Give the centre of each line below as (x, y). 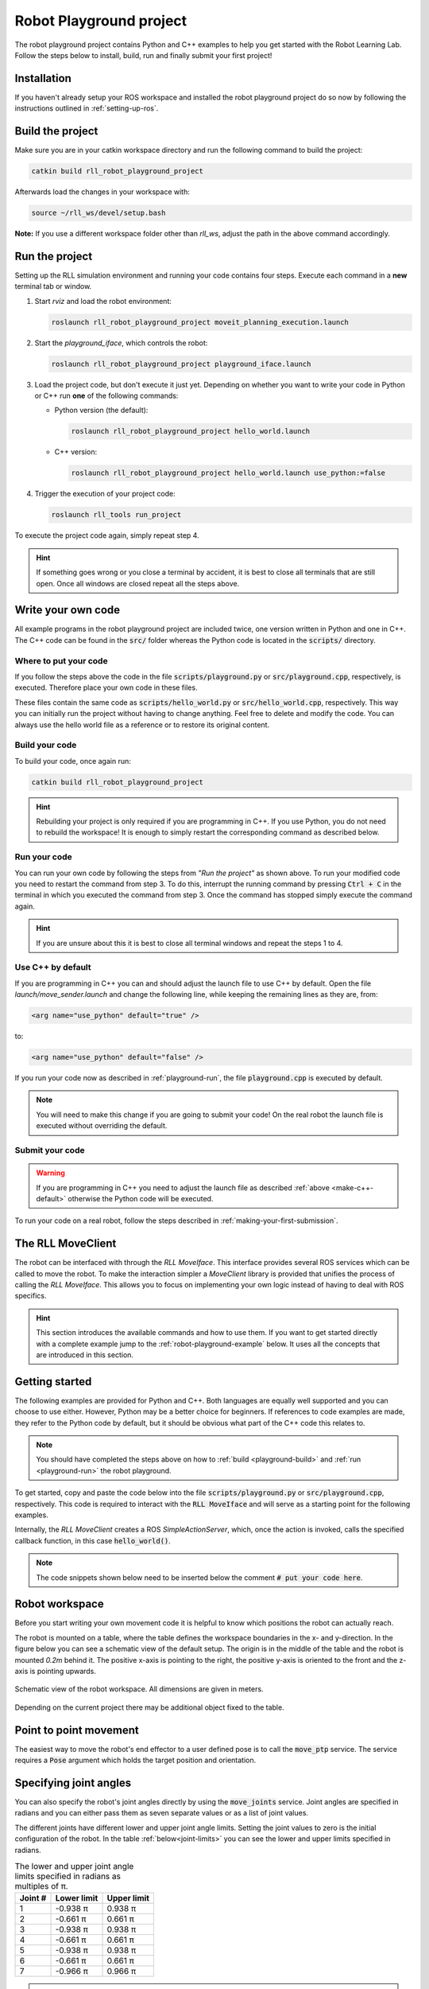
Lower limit (77, 1898)
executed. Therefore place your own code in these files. (106, 687)
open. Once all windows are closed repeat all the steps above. (138, 583)
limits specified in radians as (68, 1876)
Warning (50, 1173)
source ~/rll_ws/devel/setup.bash (99, 213)
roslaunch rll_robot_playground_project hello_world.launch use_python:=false (228, 473)
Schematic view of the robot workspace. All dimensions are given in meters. (139, 1689)
